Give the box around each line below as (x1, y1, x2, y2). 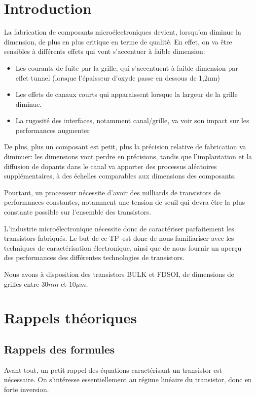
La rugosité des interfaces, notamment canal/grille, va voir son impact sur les (15, 115, 249, 126)
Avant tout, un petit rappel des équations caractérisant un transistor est (4, 364, 222, 375)
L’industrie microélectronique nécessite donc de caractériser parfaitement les (4, 223, 234, 233)
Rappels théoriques (4, 308, 137, 328)
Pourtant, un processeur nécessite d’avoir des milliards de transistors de (4, 187, 221, 197)
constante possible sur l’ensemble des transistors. (4, 207, 151, 217)
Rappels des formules (4, 341, 115, 356)
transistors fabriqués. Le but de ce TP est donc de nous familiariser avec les (4, 233, 234, 243)
